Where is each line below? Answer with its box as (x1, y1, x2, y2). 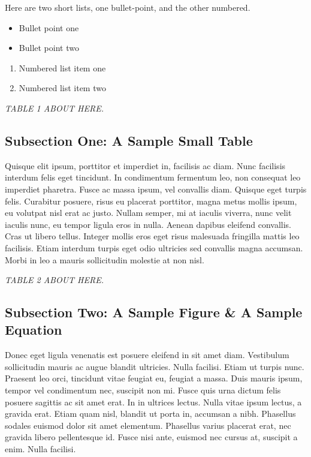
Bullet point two (19, 41, 79, 54)
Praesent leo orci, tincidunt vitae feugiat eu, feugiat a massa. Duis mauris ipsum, (5, 372, 303, 384)
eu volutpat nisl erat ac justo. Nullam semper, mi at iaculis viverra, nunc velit (5, 206, 292, 219)
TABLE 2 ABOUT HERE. (5, 273, 104, 286)
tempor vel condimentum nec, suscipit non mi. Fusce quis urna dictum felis (5, 384, 281, 396)
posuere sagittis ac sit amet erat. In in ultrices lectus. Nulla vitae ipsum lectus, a (5, 395, 302, 408)
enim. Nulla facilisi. (5, 443, 76, 455)
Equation (5, 320, 62, 339)
